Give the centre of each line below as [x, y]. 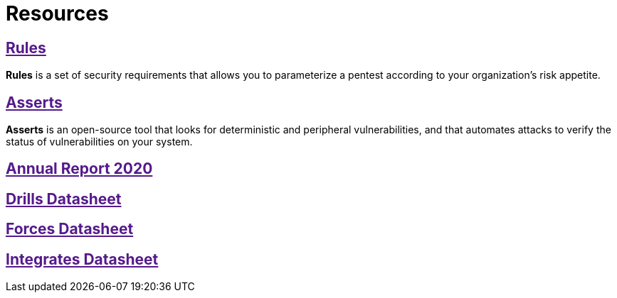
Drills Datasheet [64, 199]
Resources [57, 13]
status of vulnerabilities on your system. [99, 142]
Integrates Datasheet [82, 259]
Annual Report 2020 [79, 169]
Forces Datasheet [70, 229]
